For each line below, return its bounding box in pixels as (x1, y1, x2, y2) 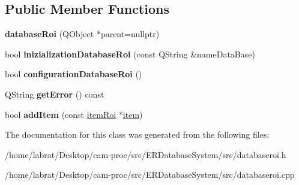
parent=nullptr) (100, 28, 160, 40)
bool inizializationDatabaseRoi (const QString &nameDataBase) (5, 47, 255, 60)
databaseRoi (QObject (5, 28, 94, 40)
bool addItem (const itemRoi (5, 108, 116, 120)
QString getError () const (5, 87, 104, 100)
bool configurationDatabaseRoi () (5, 68, 142, 80)
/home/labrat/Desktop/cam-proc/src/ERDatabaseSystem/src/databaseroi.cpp (5, 168, 295, 181)
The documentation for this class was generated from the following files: (5, 128, 270, 141)
